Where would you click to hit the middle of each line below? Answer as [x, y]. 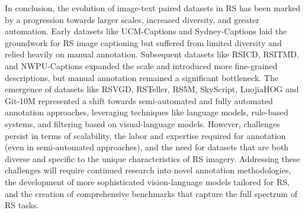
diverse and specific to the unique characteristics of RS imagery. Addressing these [152, 158]
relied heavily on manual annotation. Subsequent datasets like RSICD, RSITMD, [152, 54]
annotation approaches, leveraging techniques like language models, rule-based [147, 112]
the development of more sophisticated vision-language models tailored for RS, [147, 181]
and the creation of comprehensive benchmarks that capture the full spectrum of [151, 193]
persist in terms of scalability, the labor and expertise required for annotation [145, 135]
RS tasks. [22, 205]
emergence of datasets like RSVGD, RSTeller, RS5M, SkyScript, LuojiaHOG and [152, 89]
